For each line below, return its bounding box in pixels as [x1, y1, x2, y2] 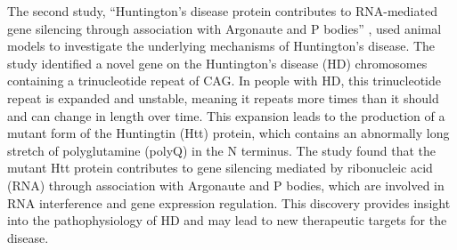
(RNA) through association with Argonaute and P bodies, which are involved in [7, 175, 445, 194]
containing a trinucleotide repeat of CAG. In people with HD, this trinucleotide [7, 71, 442, 90]
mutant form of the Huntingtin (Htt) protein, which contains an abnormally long [7, 124, 450, 142]
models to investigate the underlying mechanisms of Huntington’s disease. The [7, 36, 436, 55]
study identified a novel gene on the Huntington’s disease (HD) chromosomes [7, 53, 428, 72]
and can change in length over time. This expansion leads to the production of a [7, 106, 445, 125]
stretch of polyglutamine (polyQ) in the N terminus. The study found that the [7, 141, 437, 159]
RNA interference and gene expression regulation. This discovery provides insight [7, 193, 451, 212]
